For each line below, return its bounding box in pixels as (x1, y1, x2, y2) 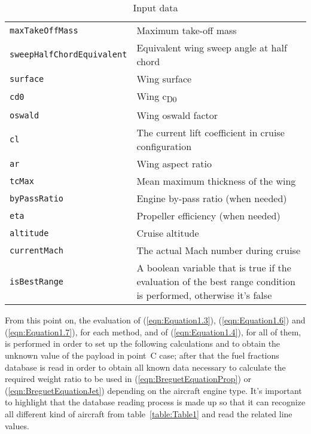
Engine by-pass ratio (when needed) (136, 191, 287, 206)
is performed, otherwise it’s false (136, 288, 272, 302)
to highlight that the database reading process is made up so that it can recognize (5, 396, 306, 408)
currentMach (10, 245, 64, 255)
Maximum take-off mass (136, 23, 237, 37)
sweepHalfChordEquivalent (10, 50, 127, 59)
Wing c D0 (136, 89, 177, 105)
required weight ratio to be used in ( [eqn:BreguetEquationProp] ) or (5, 372, 252, 385)
